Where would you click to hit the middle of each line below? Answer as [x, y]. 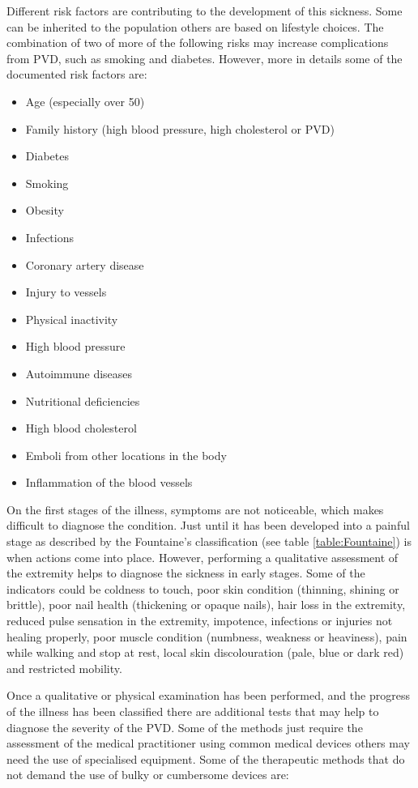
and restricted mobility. [64, 668]
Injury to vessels [66, 292]
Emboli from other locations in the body [126, 455]
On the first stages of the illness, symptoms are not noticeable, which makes [195, 509]
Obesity [45, 210]
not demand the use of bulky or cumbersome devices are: [148, 775]
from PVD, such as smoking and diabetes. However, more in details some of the [205, 58]
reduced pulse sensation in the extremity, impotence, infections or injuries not [200, 621]
